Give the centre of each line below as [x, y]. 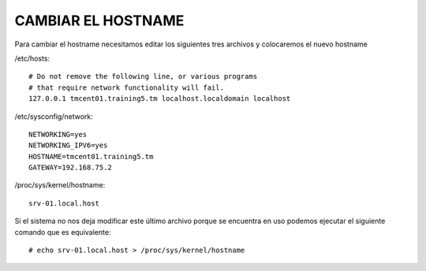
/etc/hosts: [32, 58]
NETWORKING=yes [58, 134]
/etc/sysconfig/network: [54, 116]
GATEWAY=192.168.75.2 [70, 168]
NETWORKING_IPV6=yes [68, 145]
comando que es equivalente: [63, 232]
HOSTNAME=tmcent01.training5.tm [91, 156]
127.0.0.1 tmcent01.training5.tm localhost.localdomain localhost [160, 99]
